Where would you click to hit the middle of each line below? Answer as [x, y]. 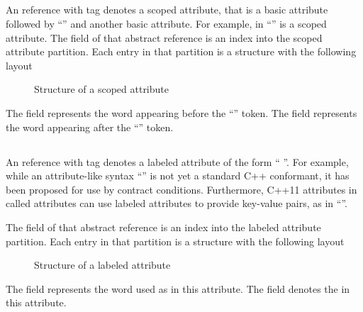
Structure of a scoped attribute [101, 89]
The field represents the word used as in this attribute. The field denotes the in [178, 288]
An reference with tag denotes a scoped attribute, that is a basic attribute [167, 10]
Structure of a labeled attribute [102, 265]
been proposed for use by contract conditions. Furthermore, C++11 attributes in [181, 189]
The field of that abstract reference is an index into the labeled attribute [163, 227]
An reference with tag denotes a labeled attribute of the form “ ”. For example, [177, 161]
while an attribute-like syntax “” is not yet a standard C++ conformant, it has [178, 175]
